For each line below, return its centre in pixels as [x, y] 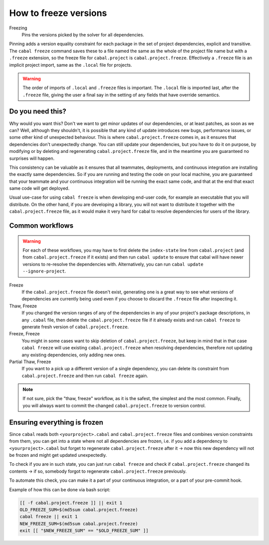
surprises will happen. [32, 158]
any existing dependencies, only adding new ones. [74, 355]
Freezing [18, 28]
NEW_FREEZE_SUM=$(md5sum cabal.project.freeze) [79, 524]
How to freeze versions [58, 13]
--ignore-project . [44, 271]
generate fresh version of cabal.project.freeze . [75, 327]
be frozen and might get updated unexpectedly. [58, 455]
